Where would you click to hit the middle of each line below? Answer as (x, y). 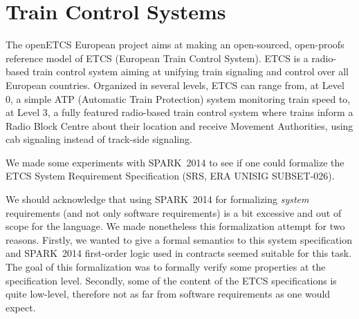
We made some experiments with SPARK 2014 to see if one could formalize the (175, 162)
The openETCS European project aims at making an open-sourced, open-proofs (175, 45)
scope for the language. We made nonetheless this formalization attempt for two (175, 226)
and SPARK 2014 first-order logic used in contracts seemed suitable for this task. (179, 253)
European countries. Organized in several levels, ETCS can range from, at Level (175, 85)
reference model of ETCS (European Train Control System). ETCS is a (157, 58)
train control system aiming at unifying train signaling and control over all (190, 71)
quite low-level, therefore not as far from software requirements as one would (168, 294)
